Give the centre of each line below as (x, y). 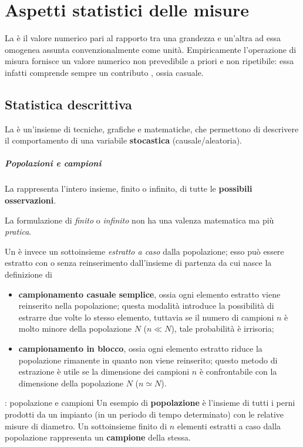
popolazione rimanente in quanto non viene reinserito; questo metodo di (148, 360)
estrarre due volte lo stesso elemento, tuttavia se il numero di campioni (146, 317)
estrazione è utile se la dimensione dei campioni (104, 371)
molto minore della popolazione (75, 328)
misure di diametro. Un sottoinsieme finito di (86, 426)
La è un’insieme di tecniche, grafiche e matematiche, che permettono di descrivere (152, 129)
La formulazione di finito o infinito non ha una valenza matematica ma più (139, 220)
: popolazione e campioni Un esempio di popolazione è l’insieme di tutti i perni (150, 403)
